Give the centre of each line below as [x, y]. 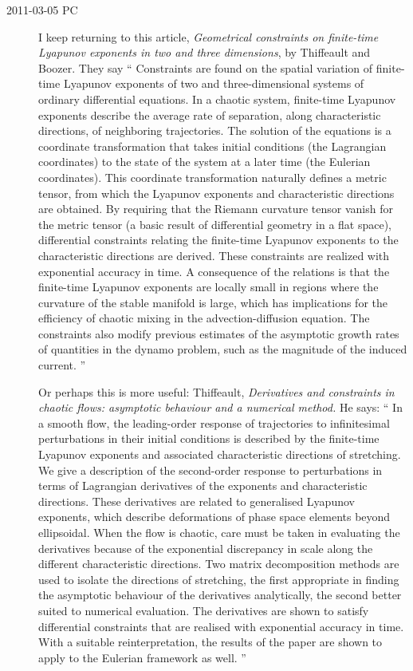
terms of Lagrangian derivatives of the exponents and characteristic [203, 485]
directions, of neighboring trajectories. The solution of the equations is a [215, 130]
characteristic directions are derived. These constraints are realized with [214, 255]
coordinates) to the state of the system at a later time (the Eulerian [205, 162]
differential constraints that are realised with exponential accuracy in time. [221, 626]
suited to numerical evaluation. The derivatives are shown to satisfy [204, 610]
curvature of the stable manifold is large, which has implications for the [213, 302]
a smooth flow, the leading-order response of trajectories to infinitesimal [214, 422]
